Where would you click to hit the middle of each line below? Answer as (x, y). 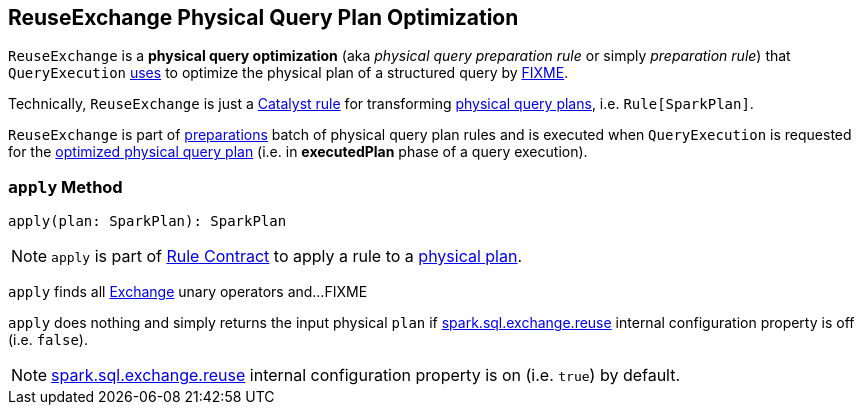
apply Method (65, 186)
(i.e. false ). (48, 340)
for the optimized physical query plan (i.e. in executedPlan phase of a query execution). (298, 152)
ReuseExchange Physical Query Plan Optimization (263, 17)
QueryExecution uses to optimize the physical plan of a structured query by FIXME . (288, 73)
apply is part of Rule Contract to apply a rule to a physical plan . (287, 256)
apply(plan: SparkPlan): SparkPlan (147, 221)
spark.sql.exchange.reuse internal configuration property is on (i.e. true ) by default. (366, 375)
